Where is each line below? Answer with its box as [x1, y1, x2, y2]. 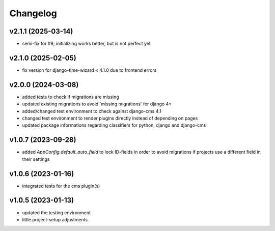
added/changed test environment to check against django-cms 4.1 [22, 108, 161, 114]
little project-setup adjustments [22, 216, 88, 222]
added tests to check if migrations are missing [22, 94, 119, 100]
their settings [22, 156, 50, 162]
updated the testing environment [22, 209, 91, 216]
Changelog [9, 8, 57, 19]
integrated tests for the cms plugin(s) [22, 183, 100, 189]
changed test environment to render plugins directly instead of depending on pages [22, 115, 198, 122]
